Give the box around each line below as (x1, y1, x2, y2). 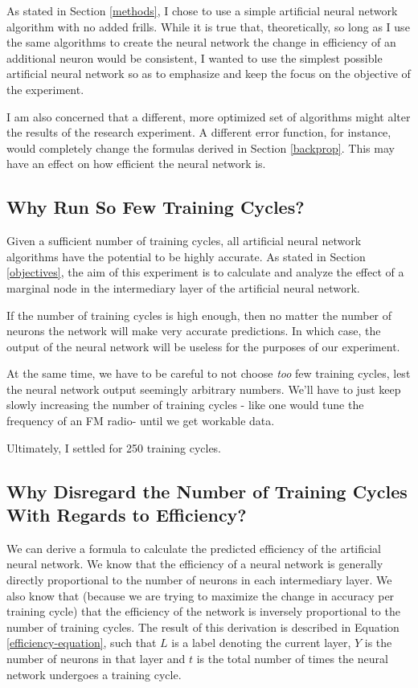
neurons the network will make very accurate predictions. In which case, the (6, 322, 381, 339)
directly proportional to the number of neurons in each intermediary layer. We (6, 571, 392, 588)
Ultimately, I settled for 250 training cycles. (6, 439, 222, 456)
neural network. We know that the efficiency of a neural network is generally (6, 555, 383, 572)
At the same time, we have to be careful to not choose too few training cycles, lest (6, 365, 411, 382)
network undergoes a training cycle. (6, 665, 182, 682)
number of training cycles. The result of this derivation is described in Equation (6, 618, 400, 635)
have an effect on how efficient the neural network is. (6, 155, 266, 172)
